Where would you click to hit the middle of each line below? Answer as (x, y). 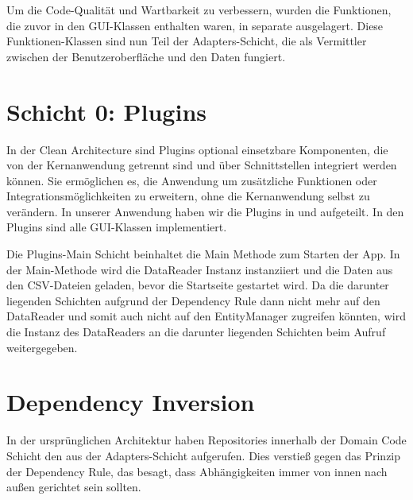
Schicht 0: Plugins (107, 111)
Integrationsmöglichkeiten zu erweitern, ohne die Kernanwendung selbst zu (188, 196)
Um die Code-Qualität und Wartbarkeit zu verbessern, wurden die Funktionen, (199, 10)
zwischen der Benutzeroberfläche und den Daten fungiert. (146, 56)
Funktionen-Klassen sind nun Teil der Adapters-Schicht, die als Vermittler (187, 41)
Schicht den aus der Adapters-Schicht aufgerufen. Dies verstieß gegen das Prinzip (204, 455)
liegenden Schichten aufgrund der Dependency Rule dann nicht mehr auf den (193, 300)
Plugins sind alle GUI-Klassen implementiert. (117, 227)
